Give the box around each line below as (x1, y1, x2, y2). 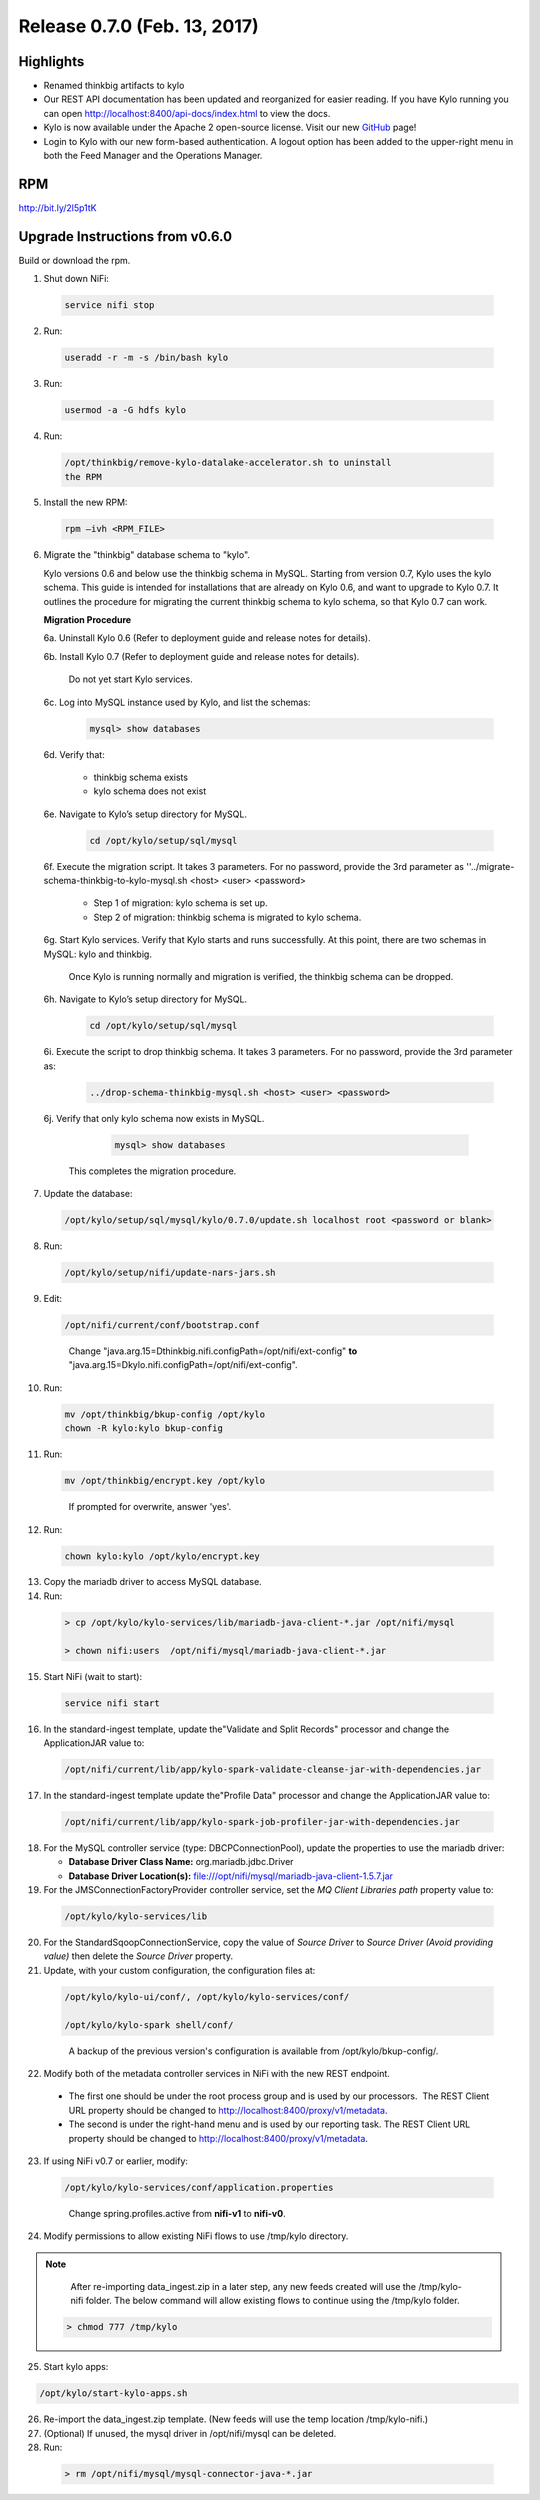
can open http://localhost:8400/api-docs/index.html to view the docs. (43, 107, 331, 119)
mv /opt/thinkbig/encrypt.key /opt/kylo (64, 1475, 265, 1487)
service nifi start (64, 1697, 160, 1709)
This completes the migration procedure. (68, 1165, 237, 1177)
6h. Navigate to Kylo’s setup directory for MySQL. (43, 993, 248, 1005)
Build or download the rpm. (18, 254, 131, 266)
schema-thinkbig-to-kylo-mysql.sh (43, 875, 188, 887)
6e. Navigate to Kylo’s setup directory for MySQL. (43, 808, 247, 820)
